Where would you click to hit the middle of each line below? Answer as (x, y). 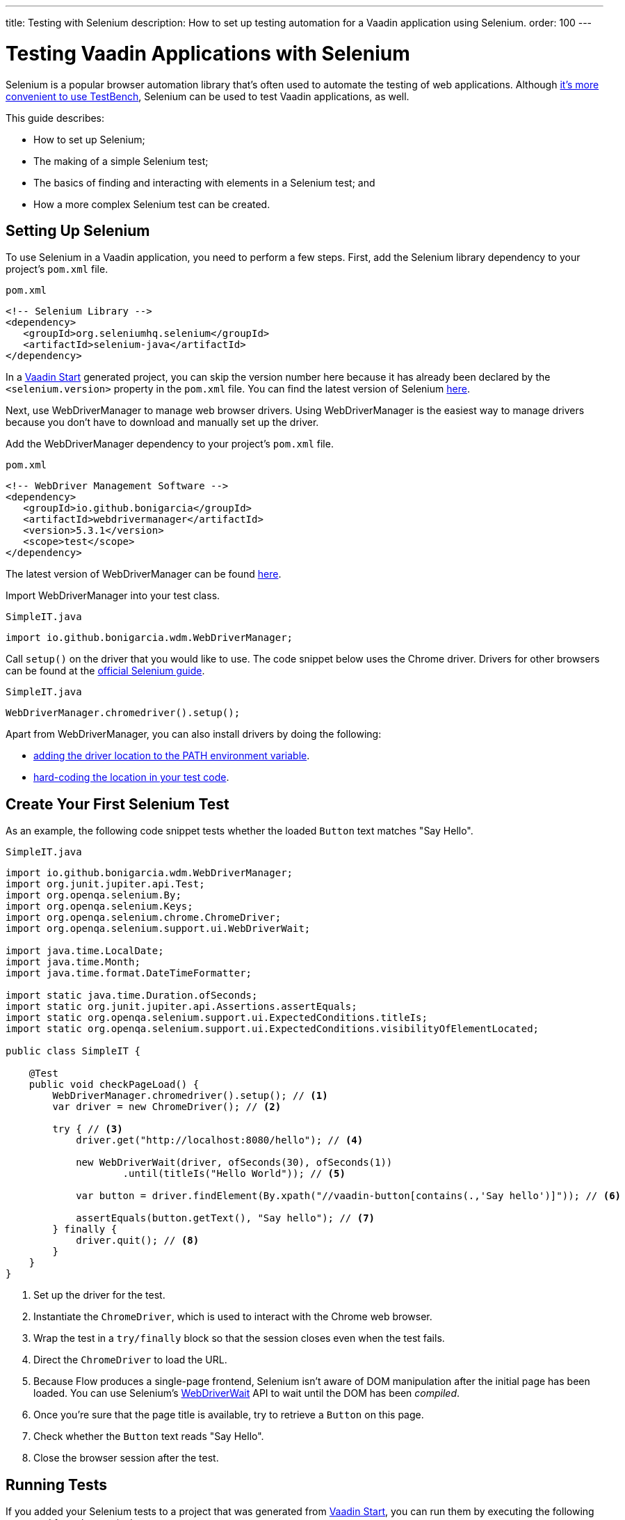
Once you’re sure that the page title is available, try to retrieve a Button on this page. (229, 1415)
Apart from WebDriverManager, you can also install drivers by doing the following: (194, 734)
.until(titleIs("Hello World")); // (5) (234, 1174)
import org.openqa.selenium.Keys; (99, 907)
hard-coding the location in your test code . (131, 777)
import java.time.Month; (73, 962)
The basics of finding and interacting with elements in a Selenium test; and (204, 182)
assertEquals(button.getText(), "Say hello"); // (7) (226, 1218)
